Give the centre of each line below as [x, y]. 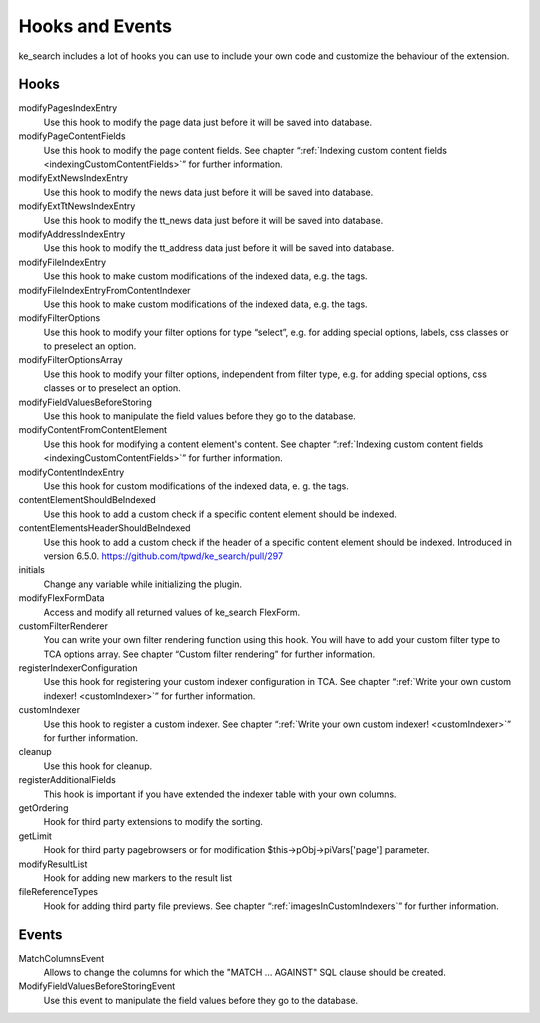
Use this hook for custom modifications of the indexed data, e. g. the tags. [196, 486]
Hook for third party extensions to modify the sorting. [153, 822]
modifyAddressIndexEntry [72, 234]
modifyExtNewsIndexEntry [73, 178]
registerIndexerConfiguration [78, 668]
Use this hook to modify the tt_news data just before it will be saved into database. [213, 220]
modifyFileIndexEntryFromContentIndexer [104, 290]
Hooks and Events [95, 26]
